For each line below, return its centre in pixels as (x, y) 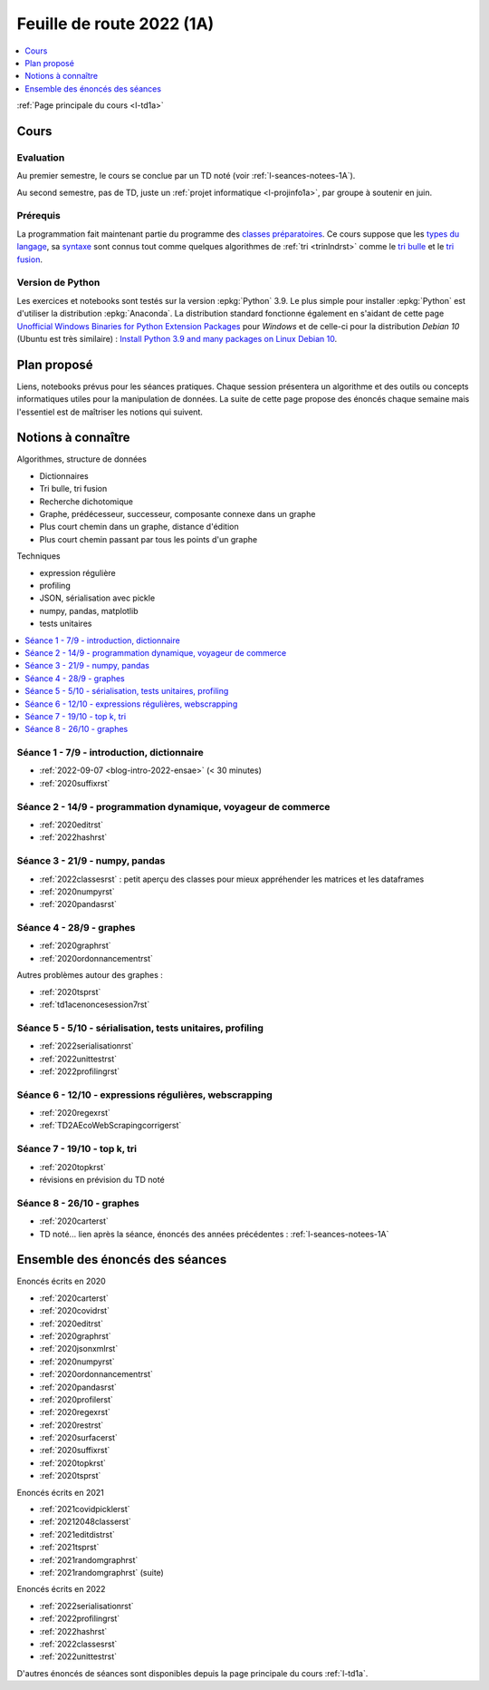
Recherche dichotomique (86, 501)
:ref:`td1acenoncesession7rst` (95, 1004)
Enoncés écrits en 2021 (60, 1492)
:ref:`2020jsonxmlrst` (79, 1349)
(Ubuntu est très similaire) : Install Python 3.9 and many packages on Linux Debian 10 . (177, 338)
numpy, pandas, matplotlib (89, 611)
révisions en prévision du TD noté (102, 1179)
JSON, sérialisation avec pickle (97, 598)
